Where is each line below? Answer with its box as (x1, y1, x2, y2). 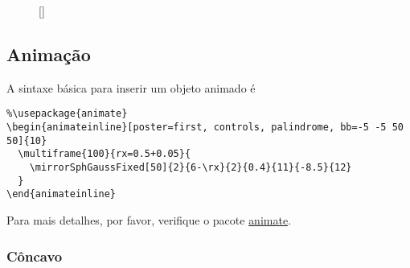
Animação (6, 41, 91, 66)
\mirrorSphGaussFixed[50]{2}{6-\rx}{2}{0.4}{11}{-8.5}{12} (29, 162, 352, 174)
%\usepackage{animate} (6, 108, 128, 120)
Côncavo (6, 245, 63, 266)
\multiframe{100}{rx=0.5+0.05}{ (18, 148, 191, 160)
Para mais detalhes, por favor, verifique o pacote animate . (6, 211, 292, 228)
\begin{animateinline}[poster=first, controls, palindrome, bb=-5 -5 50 (6, 122, 404, 134)
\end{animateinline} (6, 188, 117, 200)
